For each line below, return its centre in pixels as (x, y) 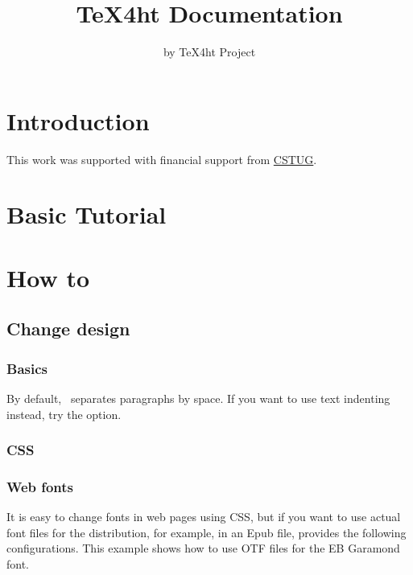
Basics (27, 368)
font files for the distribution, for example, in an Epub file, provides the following (206, 532)
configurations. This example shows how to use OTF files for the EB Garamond (203, 548)
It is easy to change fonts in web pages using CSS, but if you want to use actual (204, 517)
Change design (68, 329)
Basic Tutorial (87, 214)
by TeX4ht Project (209, 52)
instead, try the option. (64, 414)
